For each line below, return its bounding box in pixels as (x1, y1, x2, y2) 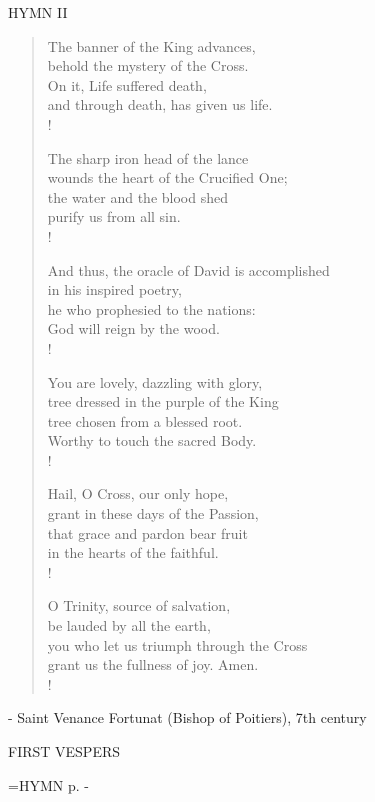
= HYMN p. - (8, 774, 89, 795)
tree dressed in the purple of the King (47, 391, 279, 412)
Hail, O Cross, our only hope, (47, 483, 229, 504)
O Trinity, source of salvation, (47, 595, 231, 616)
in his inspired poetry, (47, 279, 182, 300)
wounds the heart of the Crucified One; (47, 167, 288, 188)
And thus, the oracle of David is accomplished (47, 259, 330, 280)
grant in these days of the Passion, (47, 503, 259, 524)
